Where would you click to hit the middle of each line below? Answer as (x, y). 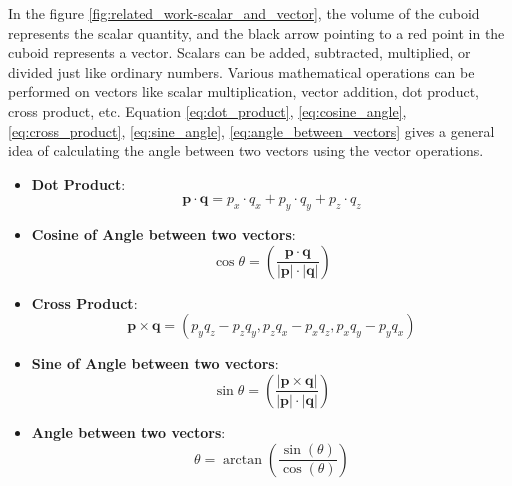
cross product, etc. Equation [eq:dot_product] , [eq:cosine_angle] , (207, 110)
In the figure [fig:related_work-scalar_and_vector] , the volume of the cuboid (244, 13)
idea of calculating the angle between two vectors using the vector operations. (246, 150)
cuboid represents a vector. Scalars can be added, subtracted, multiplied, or (239, 52)
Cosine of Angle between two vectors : (163, 234)
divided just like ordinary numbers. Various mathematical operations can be (241, 71)
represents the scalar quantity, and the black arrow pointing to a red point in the (256, 32)
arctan (242, 459)
